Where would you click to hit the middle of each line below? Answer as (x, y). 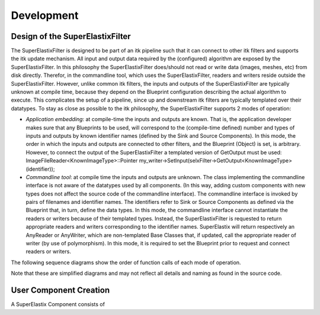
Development (45, 15)
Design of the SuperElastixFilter (71, 36)
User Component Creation (60, 290)
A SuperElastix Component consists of (58, 304)
